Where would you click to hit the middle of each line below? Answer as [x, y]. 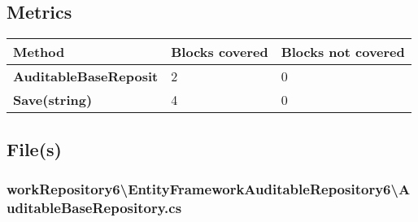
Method [39, 52]
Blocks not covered [343, 52]
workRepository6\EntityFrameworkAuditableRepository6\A [209, 188]
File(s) [34, 148]
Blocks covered [220, 52]
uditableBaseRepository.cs [94, 207]
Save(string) [53, 100]
